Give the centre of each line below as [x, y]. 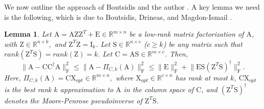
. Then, [176, 54]
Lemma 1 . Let [28, 34]
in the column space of [159, 89]
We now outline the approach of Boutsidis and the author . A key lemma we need [132, 7]
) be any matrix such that [203, 44]
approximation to [87, 89]
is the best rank [28, 89]
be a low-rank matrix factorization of [187, 34]
